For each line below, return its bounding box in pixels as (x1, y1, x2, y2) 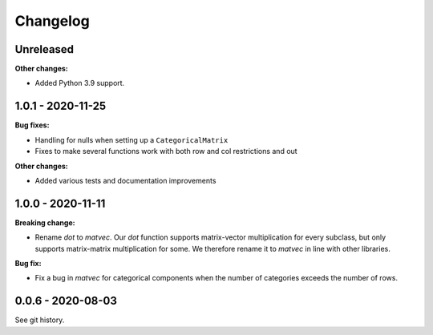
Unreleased (14, 42, 75, 56)
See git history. (14, 315, 65, 325)
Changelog (14, 12, 90, 30)
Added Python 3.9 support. (34, 79, 125, 88)
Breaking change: (14, 217, 75, 228)
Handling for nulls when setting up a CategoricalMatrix (34, 135, 229, 144)
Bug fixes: (14, 120, 50, 130)
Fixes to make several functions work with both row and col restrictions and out (34, 147, 297, 156)
